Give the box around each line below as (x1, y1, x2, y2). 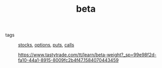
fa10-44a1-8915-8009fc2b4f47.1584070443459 (18, 57, 119, 63)
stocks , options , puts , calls (18, 42, 75, 48)
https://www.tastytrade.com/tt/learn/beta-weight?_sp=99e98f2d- (18, 52, 157, 58)
